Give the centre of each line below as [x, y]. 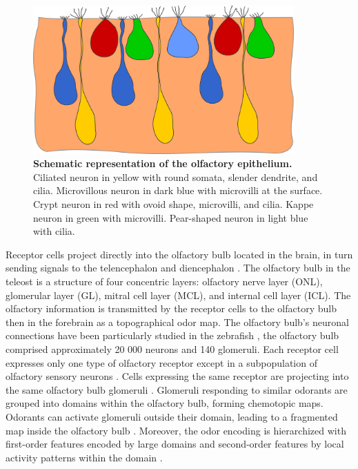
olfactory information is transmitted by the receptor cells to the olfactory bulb [171, 308]
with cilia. [54, 231]
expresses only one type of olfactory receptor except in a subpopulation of [161, 362]
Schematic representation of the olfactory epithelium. [163, 163]
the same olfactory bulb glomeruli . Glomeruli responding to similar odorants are [177, 389]
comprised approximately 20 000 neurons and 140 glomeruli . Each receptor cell [172, 348]
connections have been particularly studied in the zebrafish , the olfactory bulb [172, 335]
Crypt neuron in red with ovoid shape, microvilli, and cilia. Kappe [173, 204]
